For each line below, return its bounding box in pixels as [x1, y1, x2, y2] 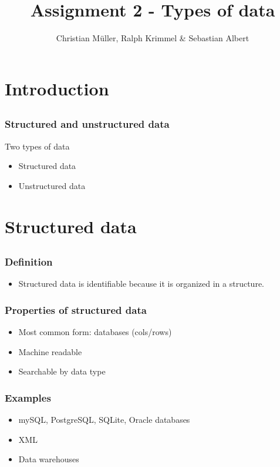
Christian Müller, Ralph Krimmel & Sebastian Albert [56, 32, 249, 44]
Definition [5, 254, 53, 269]
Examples [5, 390, 51, 405]
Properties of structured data [5, 302, 147, 317]
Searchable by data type [18, 365, 106, 377]
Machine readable [18, 345, 82, 357]
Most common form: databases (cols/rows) [18, 326, 172, 338]
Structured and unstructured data [5, 117, 170, 131]
